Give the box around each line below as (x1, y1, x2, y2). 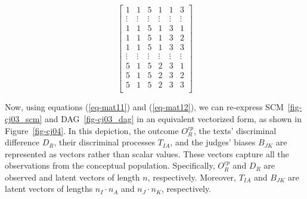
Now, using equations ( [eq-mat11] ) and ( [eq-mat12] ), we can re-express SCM (5, 101, 284, 113)
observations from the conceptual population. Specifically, (5, 159, 215, 172)
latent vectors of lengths (5, 182, 93, 195)
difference (5, 136, 39, 148)
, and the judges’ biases (170, 136, 256, 148)
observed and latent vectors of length (5, 170, 140, 183)
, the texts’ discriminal (193, 124, 277, 136)
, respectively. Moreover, (147, 170, 236, 183)
